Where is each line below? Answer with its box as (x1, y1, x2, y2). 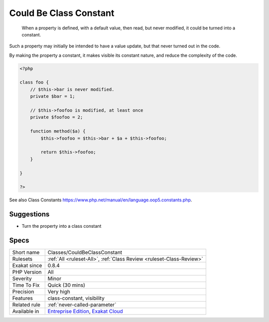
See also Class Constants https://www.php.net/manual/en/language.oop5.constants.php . (9, 197, 192, 203)
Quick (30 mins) (47, 282, 86, 289)
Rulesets (12, 256, 32, 263)
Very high (47, 288, 71, 295)
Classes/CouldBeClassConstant (47, 249, 123, 256)
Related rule (12, 302, 41, 309)
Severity (12, 275, 32, 282)
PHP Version (12, 269, 42, 276)
